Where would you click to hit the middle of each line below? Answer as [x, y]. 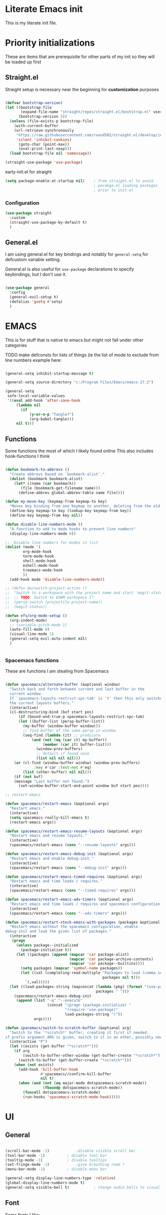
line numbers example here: [33, 360]
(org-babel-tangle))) [52, 419]
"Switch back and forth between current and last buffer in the [77, 689]
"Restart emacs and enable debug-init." [52, 858]
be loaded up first [23, 62]
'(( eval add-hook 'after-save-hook [44, 401]
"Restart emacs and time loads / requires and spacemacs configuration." [87, 904]
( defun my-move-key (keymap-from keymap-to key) [56, 501]
